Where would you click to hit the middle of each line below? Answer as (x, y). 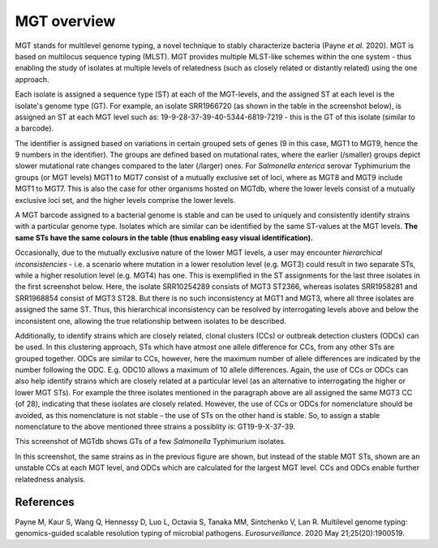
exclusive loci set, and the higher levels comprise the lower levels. (125, 200)
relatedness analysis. (50, 479)
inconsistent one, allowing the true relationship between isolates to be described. (151, 321)
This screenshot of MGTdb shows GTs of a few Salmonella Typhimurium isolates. (151, 442)
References (45, 502)
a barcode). (34, 128)
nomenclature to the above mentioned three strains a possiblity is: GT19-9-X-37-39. (155, 427)
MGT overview (65, 21)
